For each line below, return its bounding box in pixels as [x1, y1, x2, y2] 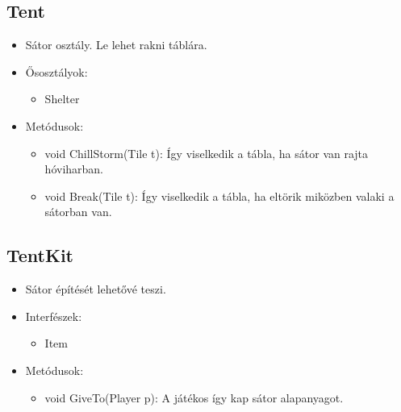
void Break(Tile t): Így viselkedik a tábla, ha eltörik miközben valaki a [44, 187, 395, 204]
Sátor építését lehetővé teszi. [25, 281, 166, 298]
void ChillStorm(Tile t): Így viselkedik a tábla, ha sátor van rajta [44, 144, 369, 161]
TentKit [6, 243, 73, 268]
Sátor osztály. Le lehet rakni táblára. [25, 36, 207, 53]
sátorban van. [44, 203, 112, 220]
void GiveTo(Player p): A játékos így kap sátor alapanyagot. [44, 389, 344, 406]
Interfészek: [25, 307, 82, 324]
